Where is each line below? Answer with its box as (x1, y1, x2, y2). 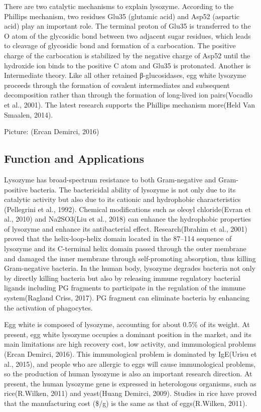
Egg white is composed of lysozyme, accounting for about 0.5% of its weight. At (4, 319, 250, 330)
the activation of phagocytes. (4, 302, 93, 313)
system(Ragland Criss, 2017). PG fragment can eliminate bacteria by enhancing (4, 292, 249, 303)
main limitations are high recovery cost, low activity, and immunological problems (4, 339, 256, 349)
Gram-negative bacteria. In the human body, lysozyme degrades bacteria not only (4, 263, 255, 273)
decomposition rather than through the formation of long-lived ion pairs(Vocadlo (4, 89, 253, 100)
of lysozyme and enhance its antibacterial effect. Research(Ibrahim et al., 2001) (4, 223, 247, 234)
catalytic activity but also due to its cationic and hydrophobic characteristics (4, 194, 241, 204)
